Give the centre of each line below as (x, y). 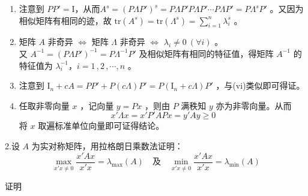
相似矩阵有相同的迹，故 (65, 20)
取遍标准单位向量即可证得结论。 (101, 126)
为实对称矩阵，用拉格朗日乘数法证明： (107, 145)
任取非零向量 (44, 105)
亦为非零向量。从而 (254, 105)
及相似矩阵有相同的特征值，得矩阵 (206, 53)
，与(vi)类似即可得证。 (260, 85)
